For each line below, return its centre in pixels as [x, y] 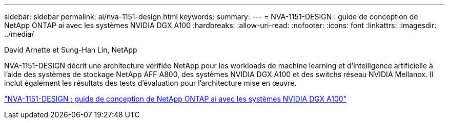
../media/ [19, 34]
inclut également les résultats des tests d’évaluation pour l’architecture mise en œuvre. [150, 83]
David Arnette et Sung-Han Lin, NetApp [71, 50]
